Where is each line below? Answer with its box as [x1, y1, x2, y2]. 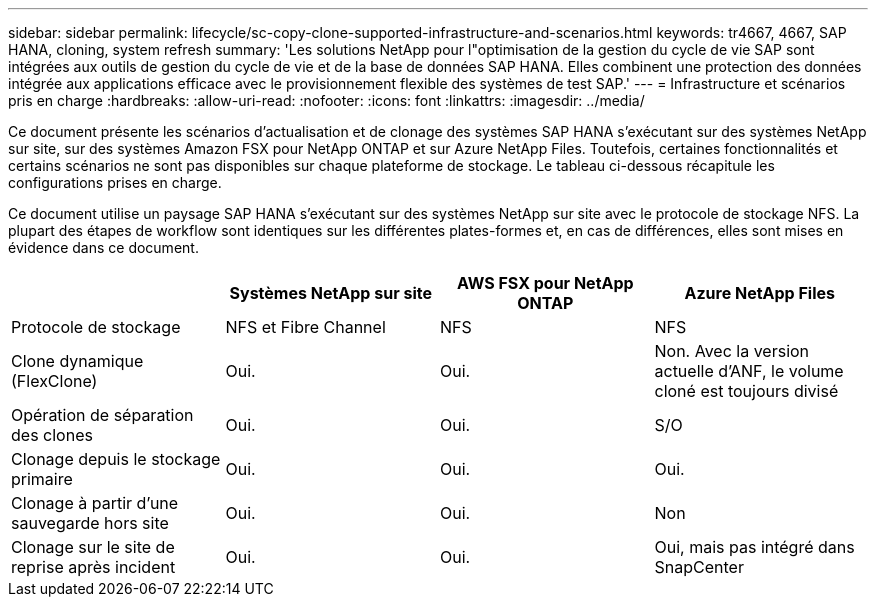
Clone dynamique [11, 351, 144, 371]
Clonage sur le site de [11, 537, 175, 557]
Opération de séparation [11, 405, 194, 425]
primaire [11, 469, 73, 489]
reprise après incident [11, 557, 176, 577]
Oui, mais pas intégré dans [654, 537, 855, 557]
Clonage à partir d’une [11, 493, 179, 513]
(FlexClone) [11, 371, 98, 391]
